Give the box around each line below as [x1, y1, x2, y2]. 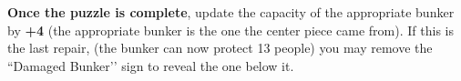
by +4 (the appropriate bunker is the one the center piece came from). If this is [7, 20, 454, 39]
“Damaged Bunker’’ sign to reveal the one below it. [7, 56, 294, 75]
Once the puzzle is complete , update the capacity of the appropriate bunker [7, 3, 455, 21]
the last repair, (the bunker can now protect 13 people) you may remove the [7, 38, 433, 57]
